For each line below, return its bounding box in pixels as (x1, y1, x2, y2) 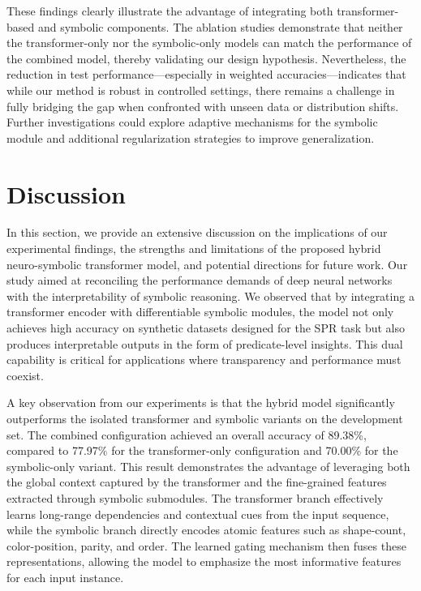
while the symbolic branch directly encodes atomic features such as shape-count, (6, 521, 406, 538)
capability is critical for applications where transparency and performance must (6, 351, 402, 368)
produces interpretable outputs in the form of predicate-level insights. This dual (6, 335, 403, 352)
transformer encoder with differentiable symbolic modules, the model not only (6, 303, 394, 320)
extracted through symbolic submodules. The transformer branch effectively (6, 489, 384, 506)
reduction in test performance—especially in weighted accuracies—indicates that (6, 66, 406, 83)
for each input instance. (6, 568, 124, 585)
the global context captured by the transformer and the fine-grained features (6, 473, 387, 490)
